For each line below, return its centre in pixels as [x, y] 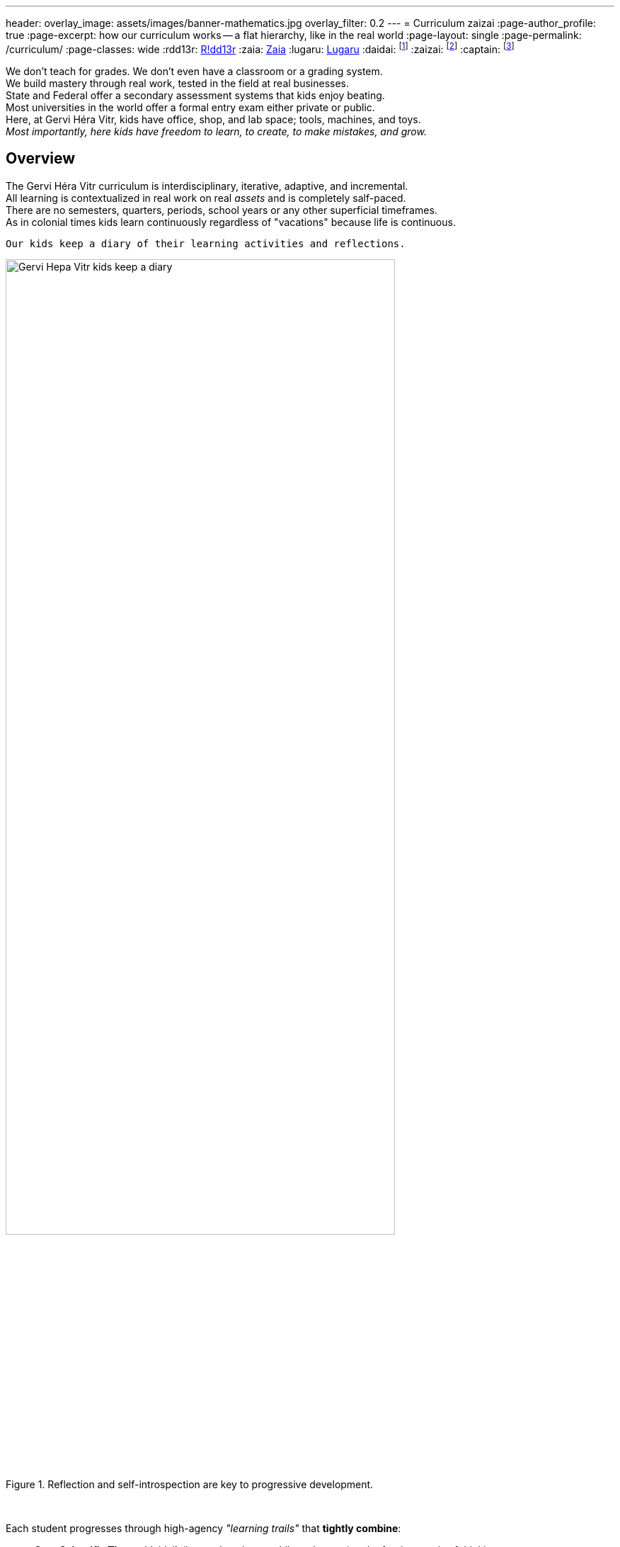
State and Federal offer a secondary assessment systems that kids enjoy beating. [195, 95]
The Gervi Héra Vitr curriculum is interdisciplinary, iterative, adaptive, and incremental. [207, 186]
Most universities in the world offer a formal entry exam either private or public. [190, 107]
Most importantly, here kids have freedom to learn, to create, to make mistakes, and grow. [216, 131]
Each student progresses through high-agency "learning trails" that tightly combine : [203, 1529]
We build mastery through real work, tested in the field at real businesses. [178, 83]
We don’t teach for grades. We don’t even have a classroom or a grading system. [194, 71]
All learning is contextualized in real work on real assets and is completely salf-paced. [206, 198]
